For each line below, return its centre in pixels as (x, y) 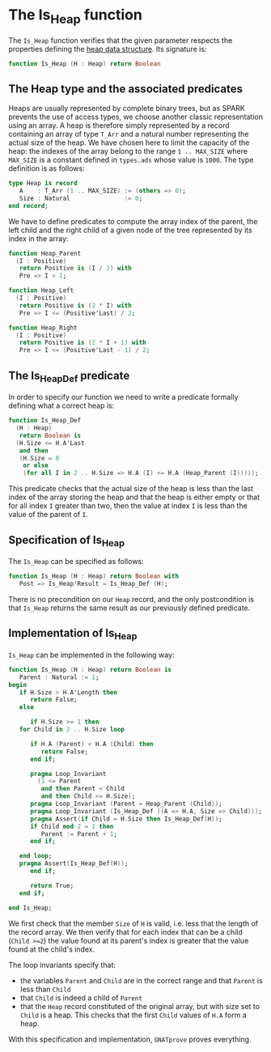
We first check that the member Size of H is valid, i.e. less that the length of (133, 923)
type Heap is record (43, 184)
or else (36, 466)
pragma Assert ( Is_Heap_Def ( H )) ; (74, 863)
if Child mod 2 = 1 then (72, 826)
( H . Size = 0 (39, 458)
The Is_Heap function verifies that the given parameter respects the (121, 40)
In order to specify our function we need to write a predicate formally (123, 397)
